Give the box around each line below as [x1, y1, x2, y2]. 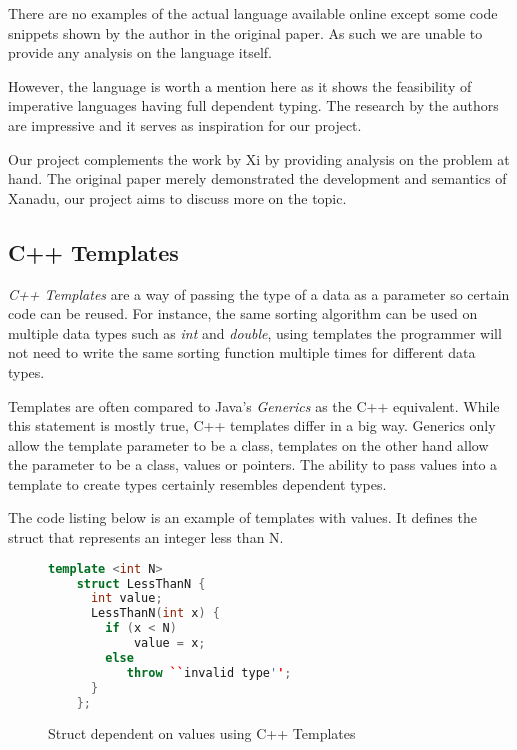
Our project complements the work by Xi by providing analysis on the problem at [8, 148, 510, 169]
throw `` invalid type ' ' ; [126, 665, 292, 680]
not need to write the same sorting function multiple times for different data [8, 342, 476, 363]
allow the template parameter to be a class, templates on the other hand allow [8, 434, 489, 455]
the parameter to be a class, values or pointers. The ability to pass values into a [8, 454, 498, 475]
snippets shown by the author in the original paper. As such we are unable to [8, 22, 483, 43]
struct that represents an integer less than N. [8, 527, 284, 548]
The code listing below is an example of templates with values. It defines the [8, 507, 477, 528]
